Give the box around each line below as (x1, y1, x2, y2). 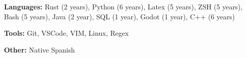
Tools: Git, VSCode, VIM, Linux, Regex (4, 28, 129, 38)
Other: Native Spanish (4, 44, 75, 55)
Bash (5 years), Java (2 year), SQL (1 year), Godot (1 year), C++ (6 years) (4, 11, 235, 21)
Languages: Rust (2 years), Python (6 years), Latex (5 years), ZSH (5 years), (4, 1, 243, 11)
